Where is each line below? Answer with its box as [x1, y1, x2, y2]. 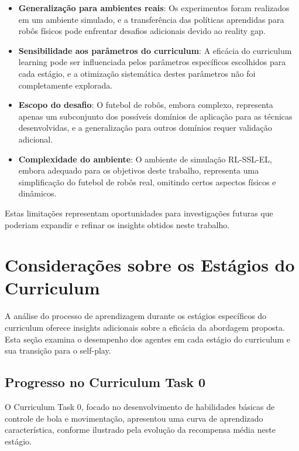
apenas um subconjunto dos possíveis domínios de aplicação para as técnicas [18, 110, 293, 122]
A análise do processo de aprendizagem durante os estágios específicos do [5, 310, 267, 322]
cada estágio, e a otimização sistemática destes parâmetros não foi [18, 67, 256, 79]
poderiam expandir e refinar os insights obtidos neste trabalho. [5, 218, 230, 230]
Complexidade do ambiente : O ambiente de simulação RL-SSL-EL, [18, 152, 272, 165]
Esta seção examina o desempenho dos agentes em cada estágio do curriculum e [5, 333, 290, 345]
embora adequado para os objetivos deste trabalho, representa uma [18, 164, 259, 177]
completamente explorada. [18, 79, 113, 91]
